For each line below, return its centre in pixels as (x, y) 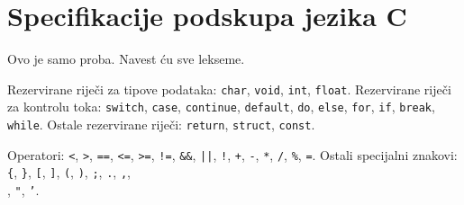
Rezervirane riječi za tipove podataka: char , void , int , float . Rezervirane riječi (229, 89)
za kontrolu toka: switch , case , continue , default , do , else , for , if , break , (221, 107)
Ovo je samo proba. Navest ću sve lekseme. (126, 59)
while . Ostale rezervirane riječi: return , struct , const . (161, 125)
